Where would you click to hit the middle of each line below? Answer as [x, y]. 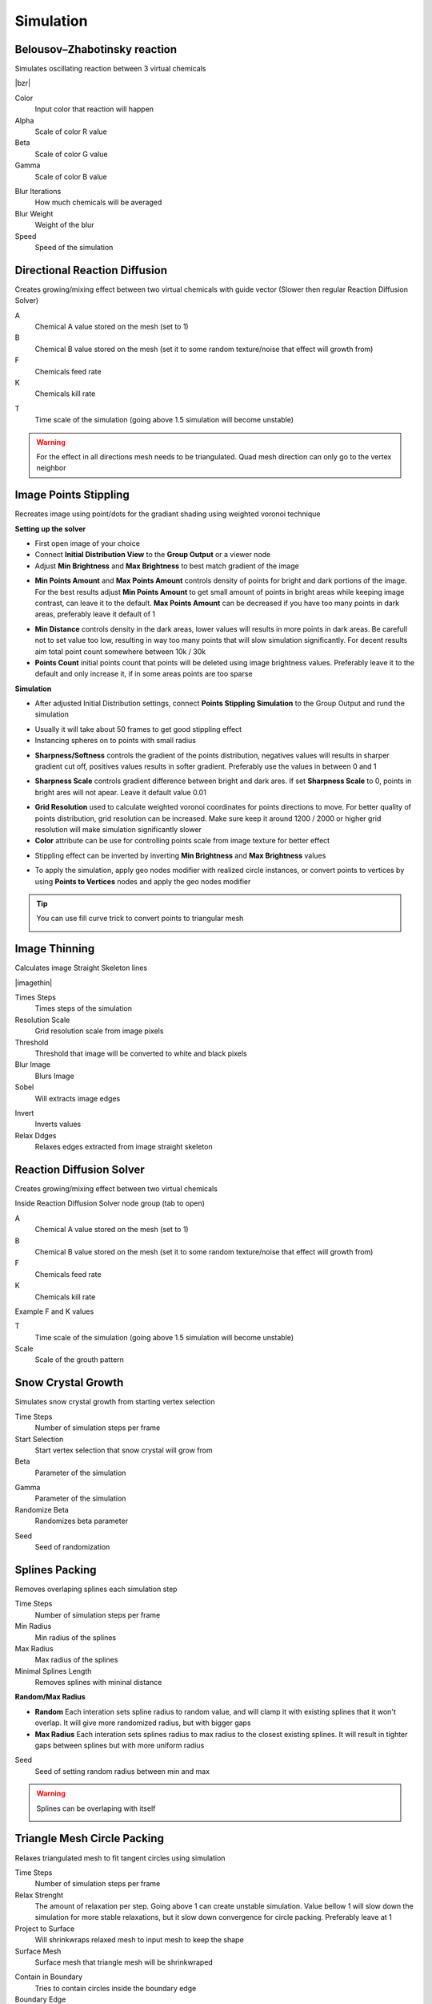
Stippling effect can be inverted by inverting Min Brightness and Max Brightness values [180, 855]
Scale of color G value [71, 154]
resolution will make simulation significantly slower [118, 829]
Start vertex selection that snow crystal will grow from [124, 1450]
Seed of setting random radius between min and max [122, 1771]
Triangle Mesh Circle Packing [89, 1838]
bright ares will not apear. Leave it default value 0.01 [121, 792]
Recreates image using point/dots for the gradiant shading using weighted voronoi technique [168, 514]
